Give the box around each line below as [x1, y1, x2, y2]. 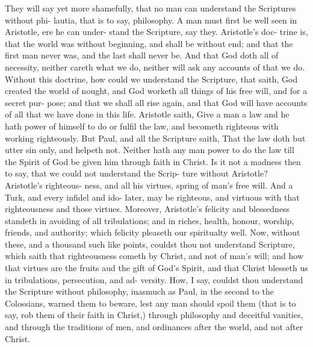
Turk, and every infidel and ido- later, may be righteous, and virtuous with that [5, 190, 300, 203]
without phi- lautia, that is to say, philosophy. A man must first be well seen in [5, 13, 297, 26]
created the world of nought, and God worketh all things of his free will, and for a [5, 84, 308, 97]
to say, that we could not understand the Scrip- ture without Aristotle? [5, 167, 268, 180]
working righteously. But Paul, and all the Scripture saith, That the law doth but [5, 131, 306, 144]
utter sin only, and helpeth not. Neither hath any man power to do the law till [5, 143, 294, 156]
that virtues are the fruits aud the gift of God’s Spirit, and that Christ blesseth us [5, 261, 308, 274]
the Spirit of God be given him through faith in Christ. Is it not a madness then [5, 155, 301, 167]
